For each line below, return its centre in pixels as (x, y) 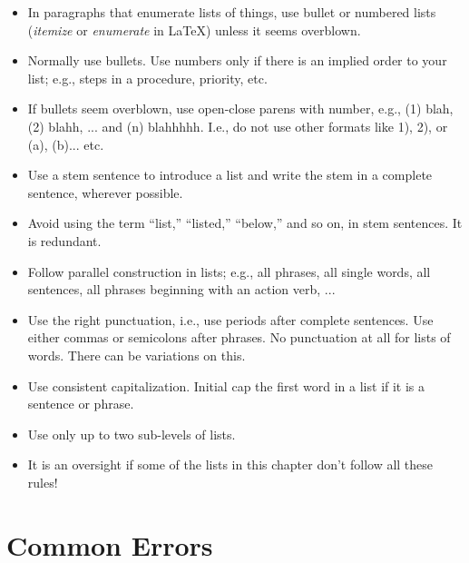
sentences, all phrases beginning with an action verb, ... (181, 289)
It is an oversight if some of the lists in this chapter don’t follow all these (230, 464)
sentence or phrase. (81, 404)
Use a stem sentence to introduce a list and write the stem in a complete (230, 175)
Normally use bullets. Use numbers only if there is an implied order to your (237, 60)
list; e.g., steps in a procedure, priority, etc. (147, 78)
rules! (43, 482)
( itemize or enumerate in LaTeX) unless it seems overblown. (194, 30)
